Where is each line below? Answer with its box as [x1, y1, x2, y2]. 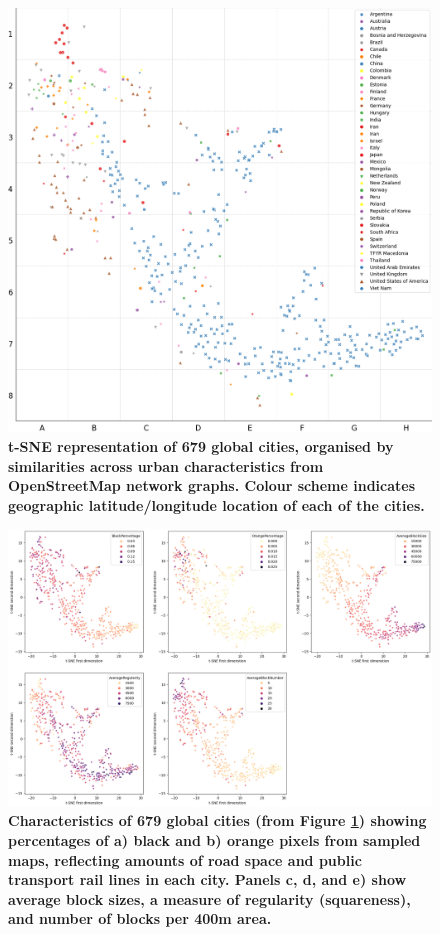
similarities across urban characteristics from [8, 455, 324, 476]
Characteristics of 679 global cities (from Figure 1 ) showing [8, 810, 427, 831]
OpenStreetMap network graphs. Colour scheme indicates [8, 475, 416, 496]
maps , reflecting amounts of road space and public [8, 849, 362, 870]
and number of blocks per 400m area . [8, 908, 272, 929]
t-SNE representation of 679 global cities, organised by [8, 436, 394, 456]
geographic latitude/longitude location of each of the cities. [8, 494, 425, 515]
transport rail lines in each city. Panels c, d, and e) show [8, 869, 407, 890]
